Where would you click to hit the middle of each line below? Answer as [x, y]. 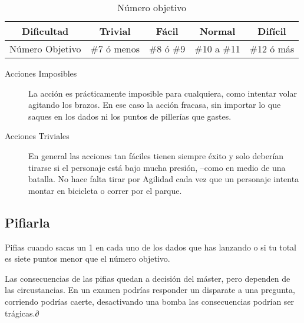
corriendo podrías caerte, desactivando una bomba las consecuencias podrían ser [150, 301]
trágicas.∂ [22, 313]
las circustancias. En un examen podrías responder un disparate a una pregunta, [150, 290]
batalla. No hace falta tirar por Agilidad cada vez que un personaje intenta [164, 179]
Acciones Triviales [37, 136]
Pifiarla [27, 222]
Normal [217, 31]
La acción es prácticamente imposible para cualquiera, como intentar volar [163, 93]
